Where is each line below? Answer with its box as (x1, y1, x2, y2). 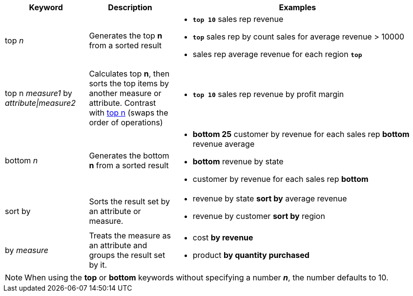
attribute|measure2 (5, 98, 76, 108)
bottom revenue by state (192, 157, 284, 166)
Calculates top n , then (89, 69, 170, 79)
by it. (89, 260, 107, 270)
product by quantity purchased (192, 250, 310, 260)
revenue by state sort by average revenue (192, 194, 347, 203)
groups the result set (89, 250, 165, 260)
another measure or (89, 88, 162, 98)
